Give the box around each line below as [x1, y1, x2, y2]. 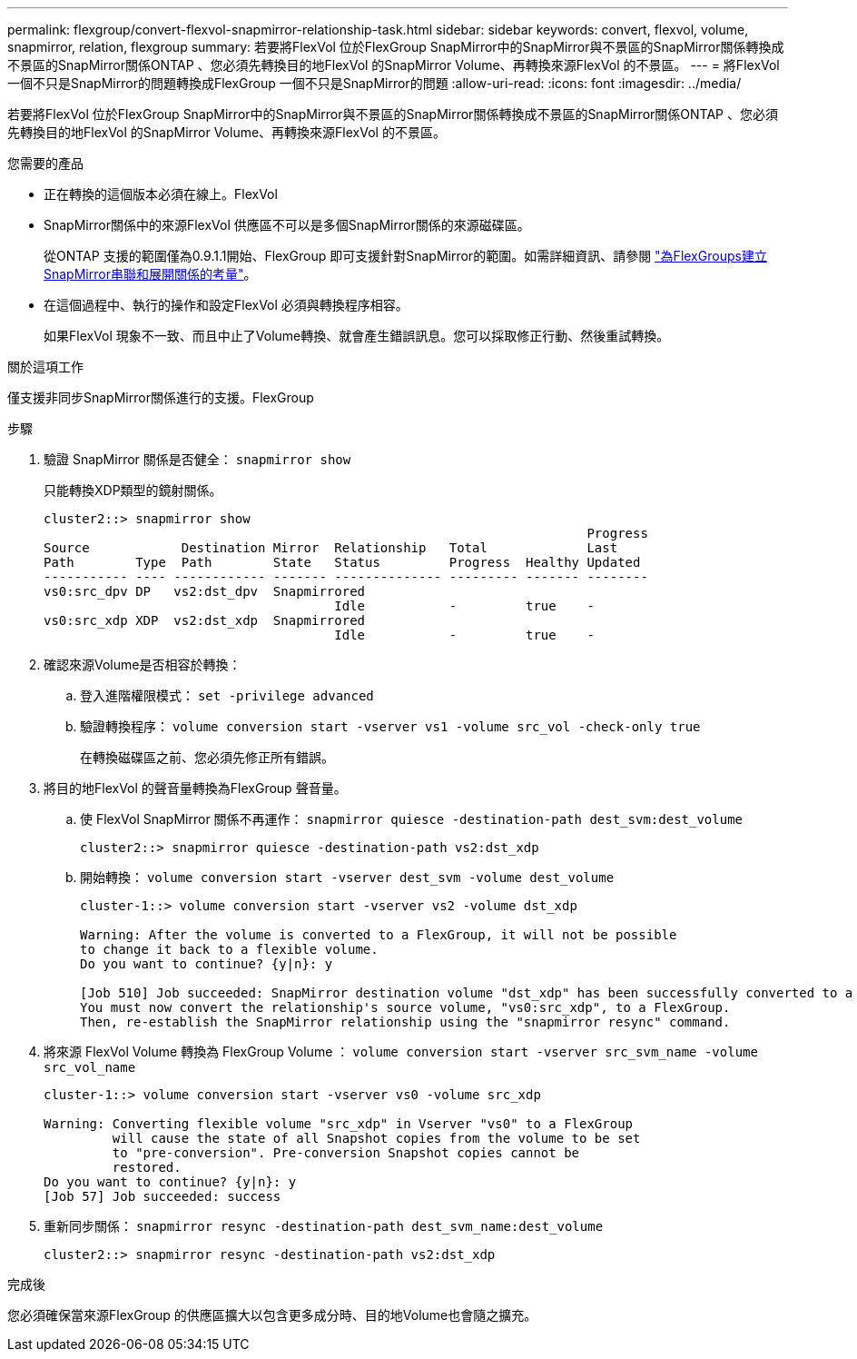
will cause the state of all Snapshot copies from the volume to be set [112, 1131, 641, 1146]
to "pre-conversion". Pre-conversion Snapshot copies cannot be [112, 1146, 580, 1160]
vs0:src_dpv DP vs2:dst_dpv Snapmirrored [44, 584, 366, 599]
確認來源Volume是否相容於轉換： [44, 657, 241, 672]
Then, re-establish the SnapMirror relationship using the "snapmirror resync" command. [80, 1015, 731, 1029]
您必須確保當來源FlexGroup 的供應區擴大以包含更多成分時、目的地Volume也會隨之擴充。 [7, 1307, 537, 1323]
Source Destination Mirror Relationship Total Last [44, 541, 618, 555]
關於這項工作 [7, 359, 84, 374]
